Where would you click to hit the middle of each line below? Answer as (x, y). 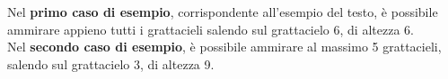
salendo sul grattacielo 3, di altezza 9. (111, 63)
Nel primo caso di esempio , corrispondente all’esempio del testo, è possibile (223, 12)
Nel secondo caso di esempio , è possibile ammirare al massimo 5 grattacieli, (224, 47)
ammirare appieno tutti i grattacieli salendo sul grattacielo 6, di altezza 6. (211, 29)
